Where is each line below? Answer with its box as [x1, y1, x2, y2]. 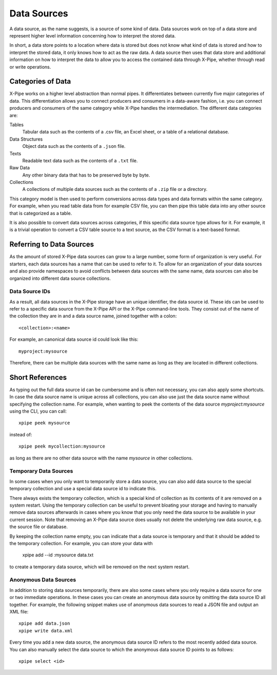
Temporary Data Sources [9, 468, 73, 475]
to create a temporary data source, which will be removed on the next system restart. [9, 564, 190, 570]
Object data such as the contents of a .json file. [22, 143, 126, 149]
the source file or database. [9, 524, 68, 530]
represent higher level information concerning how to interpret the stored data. [9, 32, 176, 38]
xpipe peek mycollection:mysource [18, 443, 105, 449]
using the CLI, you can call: [9, 408, 67, 414]
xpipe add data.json [18, 621, 70, 626]
